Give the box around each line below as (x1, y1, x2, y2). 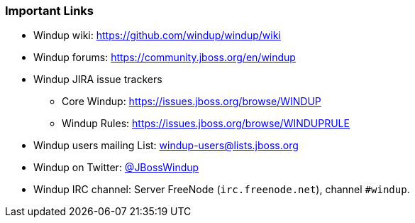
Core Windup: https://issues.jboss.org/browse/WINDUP (62, 95, 321, 108)
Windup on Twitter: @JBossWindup (33, 161, 199, 174)
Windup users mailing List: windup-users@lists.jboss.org (33, 139, 299, 152)
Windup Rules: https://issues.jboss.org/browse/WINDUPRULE (62, 117, 350, 130)
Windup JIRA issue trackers (33, 73, 162, 86)
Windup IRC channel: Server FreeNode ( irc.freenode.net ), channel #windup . (33, 183, 410, 196)
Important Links (5, 4, 94, 18)
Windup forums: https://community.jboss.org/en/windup (33, 51, 296, 64)
